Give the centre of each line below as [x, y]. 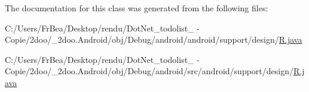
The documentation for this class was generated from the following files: [137, 8]
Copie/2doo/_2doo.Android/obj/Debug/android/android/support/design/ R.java [154, 39]
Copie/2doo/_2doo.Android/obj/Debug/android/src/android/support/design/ [149, 71]
